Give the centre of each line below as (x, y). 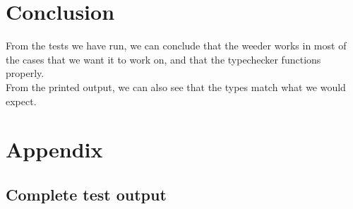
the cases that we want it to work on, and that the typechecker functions (163, 59)
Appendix (54, 149)
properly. (25, 73)
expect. (21, 101)
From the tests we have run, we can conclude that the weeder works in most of (176, 46)
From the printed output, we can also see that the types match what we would (176, 86)
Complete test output (86, 194)
